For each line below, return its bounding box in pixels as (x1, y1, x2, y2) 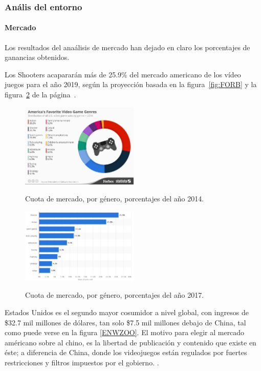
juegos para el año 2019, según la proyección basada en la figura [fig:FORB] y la (5, 79, 257, 90)
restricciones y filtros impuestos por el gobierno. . (5, 357, 159, 367)
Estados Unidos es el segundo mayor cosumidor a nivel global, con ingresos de (5, 307, 249, 318)
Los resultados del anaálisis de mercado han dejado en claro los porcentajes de (5, 42, 250, 52)
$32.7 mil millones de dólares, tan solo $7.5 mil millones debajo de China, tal (5, 317, 246, 327)
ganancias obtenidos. (5, 52, 70, 63)
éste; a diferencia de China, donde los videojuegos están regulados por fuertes (5, 347, 247, 358)
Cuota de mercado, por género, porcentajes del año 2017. (25, 290, 204, 300)
